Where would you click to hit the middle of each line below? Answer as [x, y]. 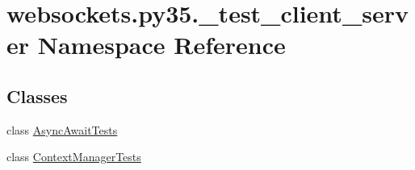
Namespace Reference [161, 45]
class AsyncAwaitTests [62, 129]
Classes [37, 95]
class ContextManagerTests [74, 157]
